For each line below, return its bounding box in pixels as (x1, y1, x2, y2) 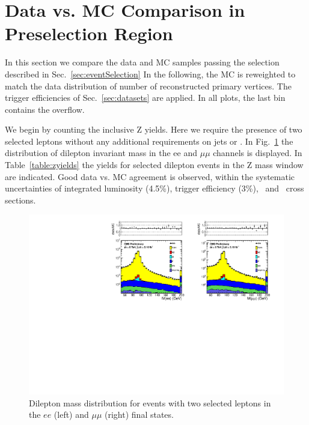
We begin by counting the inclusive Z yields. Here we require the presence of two (5, 123, 302, 136)
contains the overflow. (5, 103, 85, 115)
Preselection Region (5, 21, 173, 46)
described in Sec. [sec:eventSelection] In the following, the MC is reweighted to (5, 67, 296, 80)
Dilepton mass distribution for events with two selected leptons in (29, 396, 271, 409)
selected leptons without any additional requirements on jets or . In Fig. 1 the (5, 134, 293, 147)
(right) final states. (105, 408, 174, 421)
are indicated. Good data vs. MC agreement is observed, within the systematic (5, 170, 295, 182)
